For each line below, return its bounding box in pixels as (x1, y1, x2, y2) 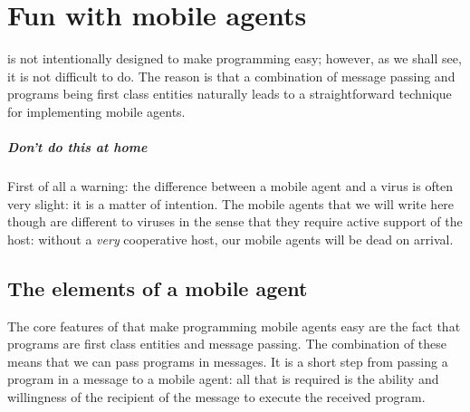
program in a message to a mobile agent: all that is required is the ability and (7, 369, 439, 388)
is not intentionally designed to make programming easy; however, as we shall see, (7, 49, 462, 68)
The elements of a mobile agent (7, 273, 308, 302)
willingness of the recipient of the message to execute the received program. (7, 388, 426, 407)
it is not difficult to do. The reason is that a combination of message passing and (7, 66, 456, 85)
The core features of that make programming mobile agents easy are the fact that (7, 316, 461, 335)
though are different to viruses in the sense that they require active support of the (7, 212, 463, 231)
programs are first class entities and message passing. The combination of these (7, 334, 447, 353)
